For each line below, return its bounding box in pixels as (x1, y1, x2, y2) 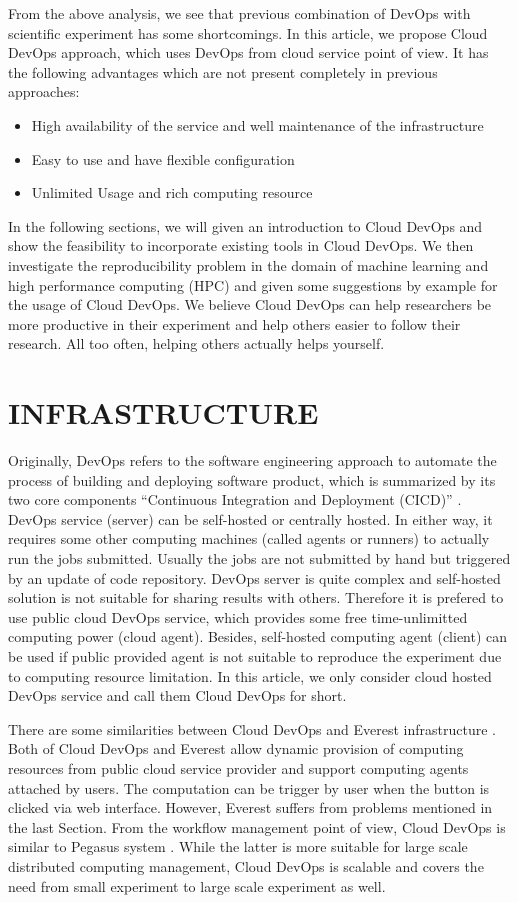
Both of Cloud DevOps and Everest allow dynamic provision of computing (8, 738, 464, 759)
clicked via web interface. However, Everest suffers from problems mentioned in (8, 797, 493, 818)
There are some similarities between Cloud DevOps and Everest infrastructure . (8, 718, 496, 739)
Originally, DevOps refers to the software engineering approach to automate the (8, 450, 497, 471)
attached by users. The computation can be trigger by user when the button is (8, 777, 490, 798)
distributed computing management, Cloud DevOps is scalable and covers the (8, 855, 484, 876)
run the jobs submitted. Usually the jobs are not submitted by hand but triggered (8, 548, 511, 568)
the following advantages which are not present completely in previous (8, 61, 438, 82)
